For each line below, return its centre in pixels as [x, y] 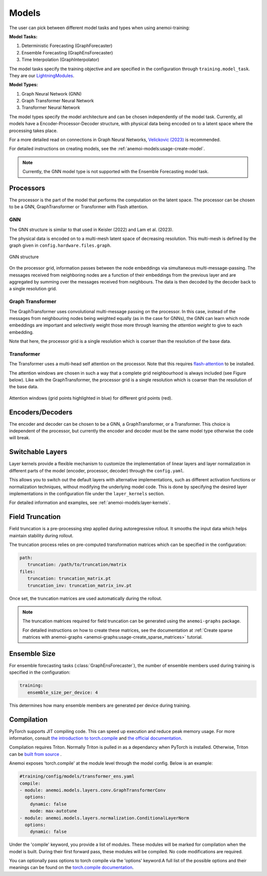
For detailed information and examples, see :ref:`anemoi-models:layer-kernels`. [90, 503]
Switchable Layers [38, 452]
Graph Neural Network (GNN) [51, 93]
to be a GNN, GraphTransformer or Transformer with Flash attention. [79, 207]
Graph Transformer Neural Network [58, 101]
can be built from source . [35, 754]
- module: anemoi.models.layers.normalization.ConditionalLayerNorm [104, 818]
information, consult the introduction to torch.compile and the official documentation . [96, 738]
